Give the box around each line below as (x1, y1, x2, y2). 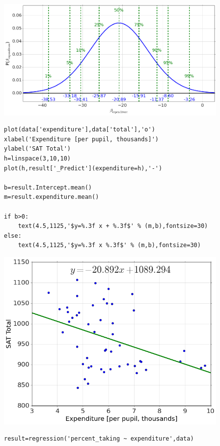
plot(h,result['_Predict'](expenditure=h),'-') (4, 164, 163, 172)
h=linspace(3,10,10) (4, 155, 71, 162)
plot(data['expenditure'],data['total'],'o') (4, 126, 155, 133)
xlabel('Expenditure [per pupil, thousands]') (4, 135, 159, 143)
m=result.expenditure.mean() (4, 193, 99, 201)
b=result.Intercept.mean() (4, 184, 92, 191)
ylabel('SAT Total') (4, 145, 71, 153)
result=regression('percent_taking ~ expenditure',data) (4, 435, 194, 442)
